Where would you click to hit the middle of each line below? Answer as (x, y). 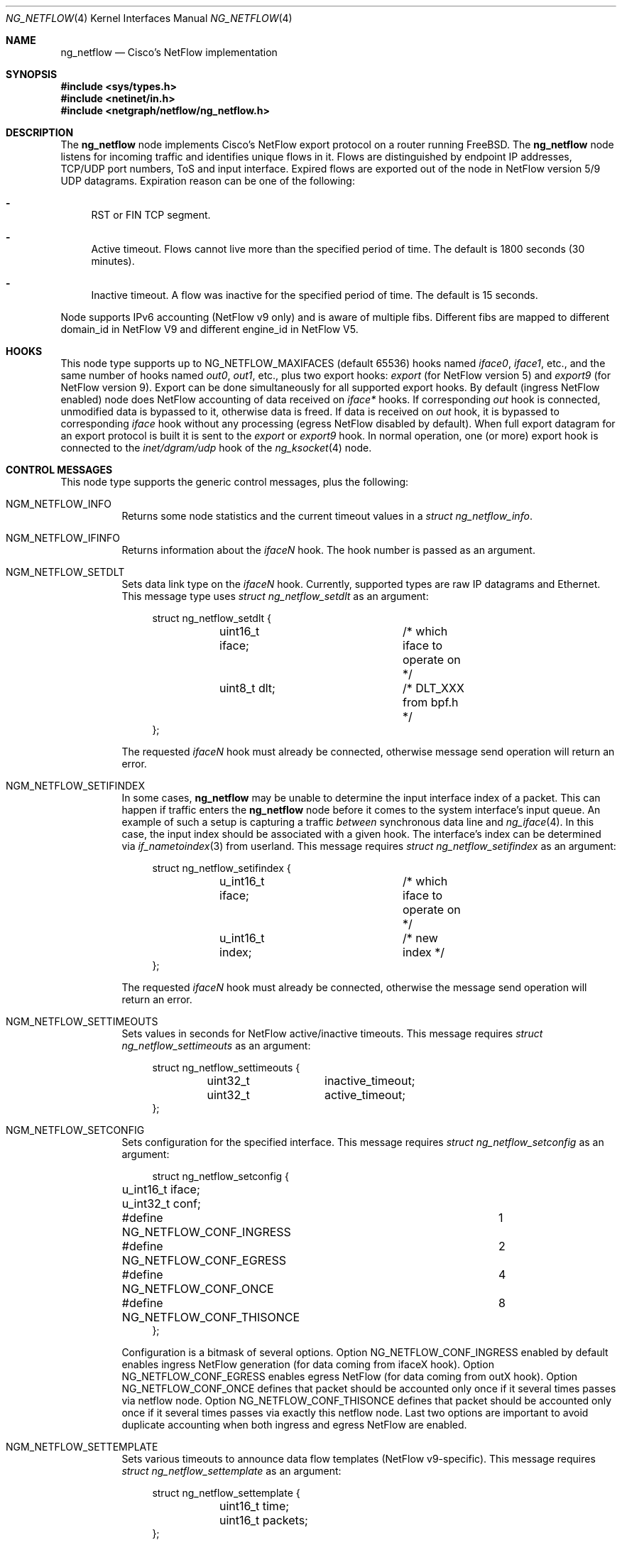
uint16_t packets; (264, 1520)
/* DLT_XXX (433, 688)
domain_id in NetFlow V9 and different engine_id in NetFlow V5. (209, 329)
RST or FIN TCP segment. (151, 215)
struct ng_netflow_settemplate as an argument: (231, 1471)
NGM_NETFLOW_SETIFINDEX (75, 786)
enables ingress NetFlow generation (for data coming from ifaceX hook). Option (308, 1364)
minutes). (113, 261)
